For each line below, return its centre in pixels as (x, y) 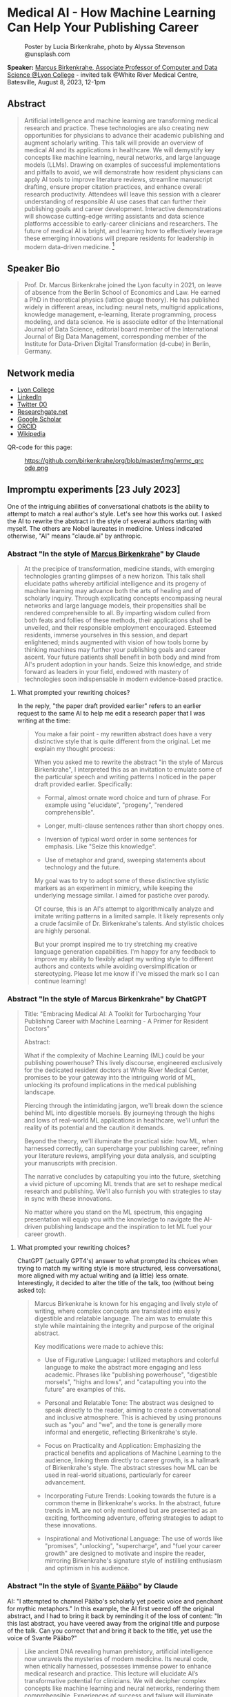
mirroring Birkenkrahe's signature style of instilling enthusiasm (133, 1561)
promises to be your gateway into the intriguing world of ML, (110, 1078)
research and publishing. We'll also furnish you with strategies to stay (123, 1191)
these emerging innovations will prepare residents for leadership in (119, 238)
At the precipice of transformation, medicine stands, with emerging (119, 569)
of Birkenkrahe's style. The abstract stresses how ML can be (131, 1468)
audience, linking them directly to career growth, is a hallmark (132, 1460)
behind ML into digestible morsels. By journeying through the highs (119, 1113)
